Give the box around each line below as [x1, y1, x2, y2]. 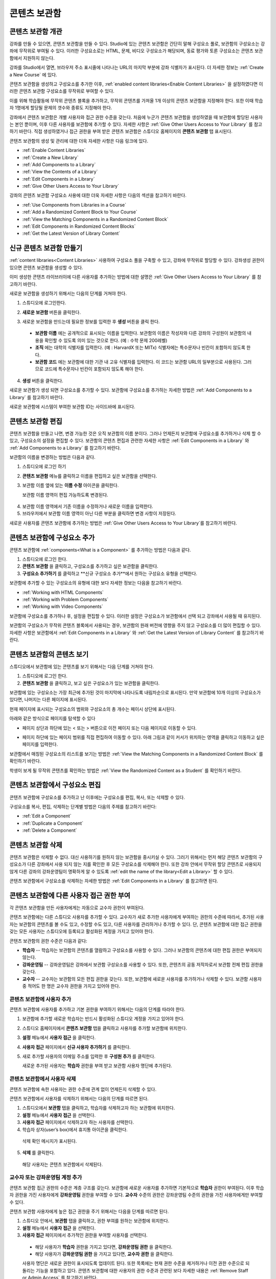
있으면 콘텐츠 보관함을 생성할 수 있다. [9, 264, 83, 271]
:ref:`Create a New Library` [22, 154, 79, 161]
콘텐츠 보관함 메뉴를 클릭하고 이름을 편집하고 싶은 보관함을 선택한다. [22, 473, 157, 479]
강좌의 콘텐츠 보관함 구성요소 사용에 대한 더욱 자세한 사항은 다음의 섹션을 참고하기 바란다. [9, 192, 187, 199]
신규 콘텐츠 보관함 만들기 [9, 244, 83, 253]
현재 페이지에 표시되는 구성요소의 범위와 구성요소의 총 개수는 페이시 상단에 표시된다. [9, 706, 176, 712]
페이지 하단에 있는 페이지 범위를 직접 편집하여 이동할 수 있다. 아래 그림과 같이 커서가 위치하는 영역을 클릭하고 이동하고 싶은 [22, 734, 265, 740]
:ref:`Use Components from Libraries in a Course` [22, 202, 126, 208]
